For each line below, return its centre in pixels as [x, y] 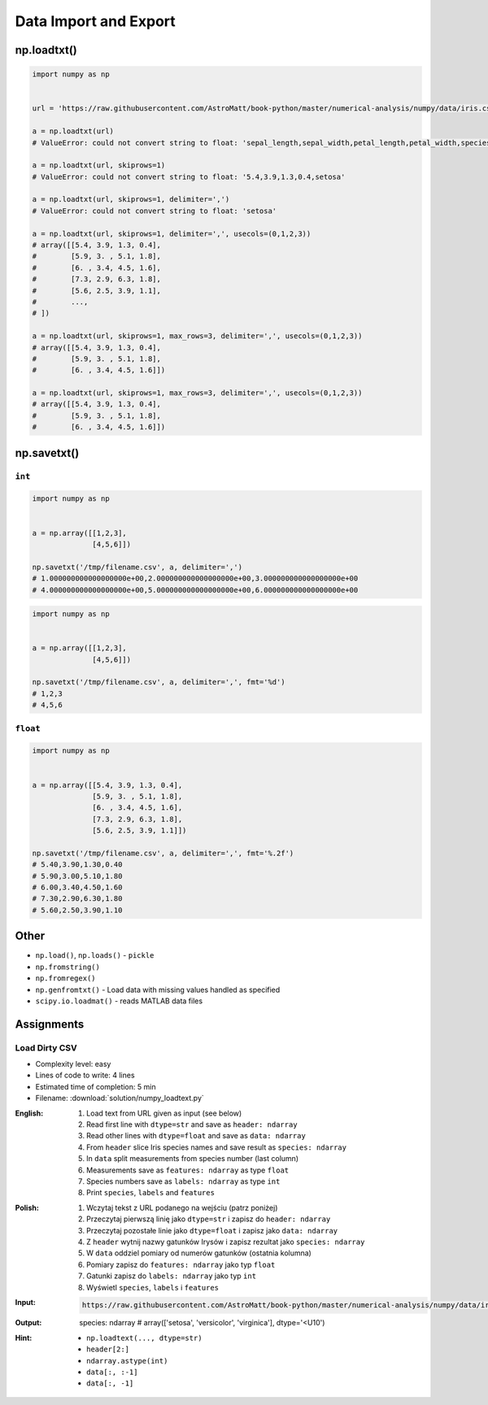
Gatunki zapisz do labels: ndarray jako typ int [171, 1276]
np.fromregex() [66, 979]
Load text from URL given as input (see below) [164, 1113]
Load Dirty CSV [46, 1047]
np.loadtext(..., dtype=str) [144, 1338]
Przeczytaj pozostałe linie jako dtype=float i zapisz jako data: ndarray [212, 1230]
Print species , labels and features [151, 1193]
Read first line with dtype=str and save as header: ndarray [192, 1124]
